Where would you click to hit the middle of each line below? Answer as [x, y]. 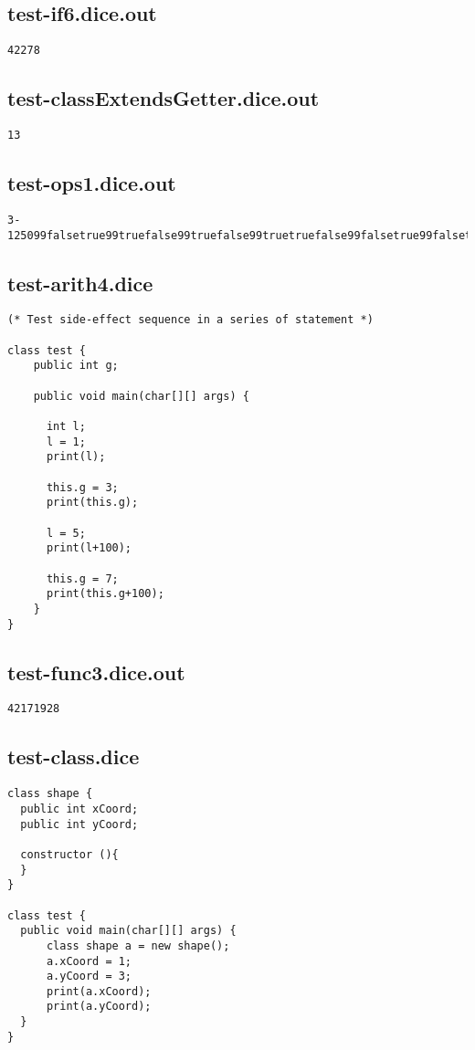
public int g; [76, 366]
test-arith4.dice [80, 283]
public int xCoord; [79, 808]
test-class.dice [74, 756]
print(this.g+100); [105, 594]
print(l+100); [89, 548]
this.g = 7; [82, 578]
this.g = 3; [82, 487]
